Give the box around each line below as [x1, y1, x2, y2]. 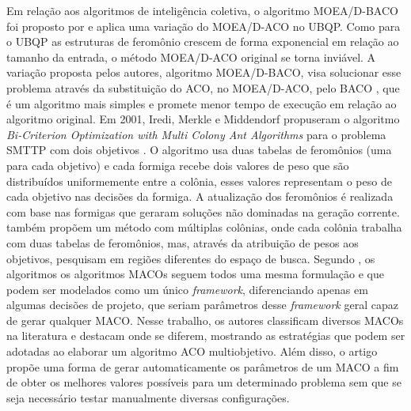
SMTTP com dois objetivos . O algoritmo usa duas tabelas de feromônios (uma [6, 141, 392, 158]
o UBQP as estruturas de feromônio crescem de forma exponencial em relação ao [6, 33, 399, 50]
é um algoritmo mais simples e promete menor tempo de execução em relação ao [6, 95, 397, 111]
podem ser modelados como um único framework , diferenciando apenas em [6, 281, 368, 297]
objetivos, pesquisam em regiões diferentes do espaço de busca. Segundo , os [6, 250, 375, 266]
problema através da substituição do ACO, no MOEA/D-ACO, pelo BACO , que [6, 79, 400, 96]
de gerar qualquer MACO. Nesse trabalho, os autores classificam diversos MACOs [6, 311, 404, 328]
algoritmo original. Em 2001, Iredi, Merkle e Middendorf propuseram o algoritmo [6, 111, 400, 127]
